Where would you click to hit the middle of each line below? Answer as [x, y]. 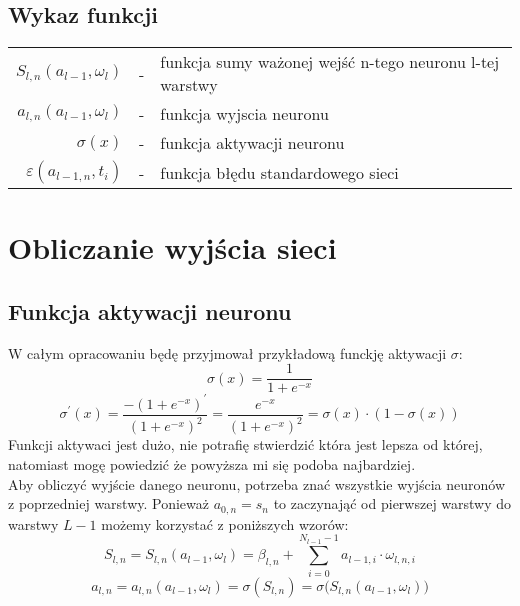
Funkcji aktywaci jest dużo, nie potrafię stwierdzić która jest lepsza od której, [245, 444]
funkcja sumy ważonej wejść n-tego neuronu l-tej [330, 62]
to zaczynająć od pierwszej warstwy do [392, 503]
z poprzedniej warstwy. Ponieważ [109, 503]
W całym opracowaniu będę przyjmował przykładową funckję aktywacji [227, 352]
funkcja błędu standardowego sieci [279, 172]
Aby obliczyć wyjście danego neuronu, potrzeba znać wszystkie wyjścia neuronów [257, 483]
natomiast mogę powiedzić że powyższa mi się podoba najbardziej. [212, 463]
